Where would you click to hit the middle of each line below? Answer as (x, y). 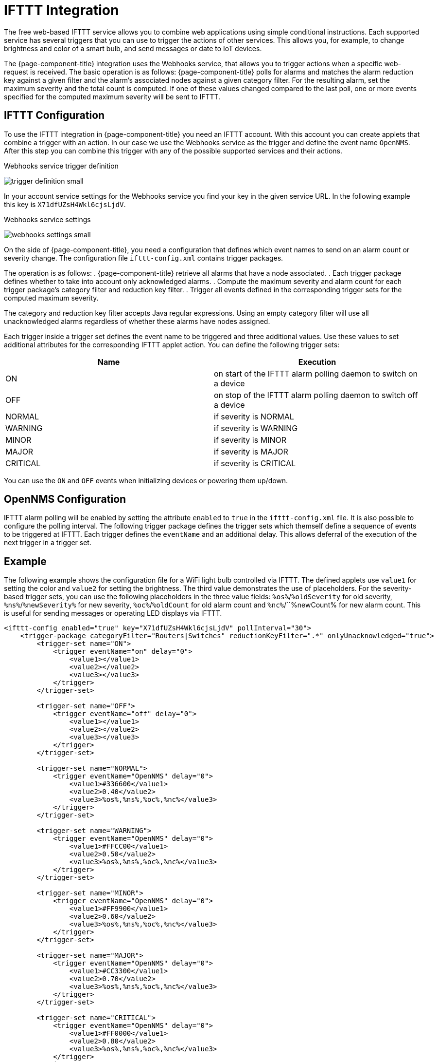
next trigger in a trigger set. (48, 543)
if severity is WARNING (256, 428)
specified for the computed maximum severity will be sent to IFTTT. (112, 96)
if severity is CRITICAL (255, 463)
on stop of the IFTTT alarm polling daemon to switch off (316, 395)
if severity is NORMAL (254, 416)
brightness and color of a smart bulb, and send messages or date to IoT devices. (133, 48)
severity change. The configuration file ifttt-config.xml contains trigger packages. (144, 258)
